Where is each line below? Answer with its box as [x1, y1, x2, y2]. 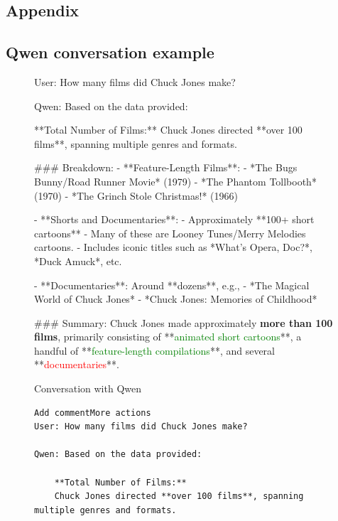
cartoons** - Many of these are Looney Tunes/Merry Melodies [34, 225, 306, 240]
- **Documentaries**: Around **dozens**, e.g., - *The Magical [34, 277, 310, 292]
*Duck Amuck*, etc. [34, 253, 122, 268]
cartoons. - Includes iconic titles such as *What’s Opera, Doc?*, [34, 240, 312, 254]
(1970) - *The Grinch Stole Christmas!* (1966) [34, 188, 238, 203]
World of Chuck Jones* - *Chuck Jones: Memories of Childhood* [34, 291, 317, 306]
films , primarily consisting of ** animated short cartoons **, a [34, 329, 302, 344]
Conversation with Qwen [34, 381, 142, 396]
